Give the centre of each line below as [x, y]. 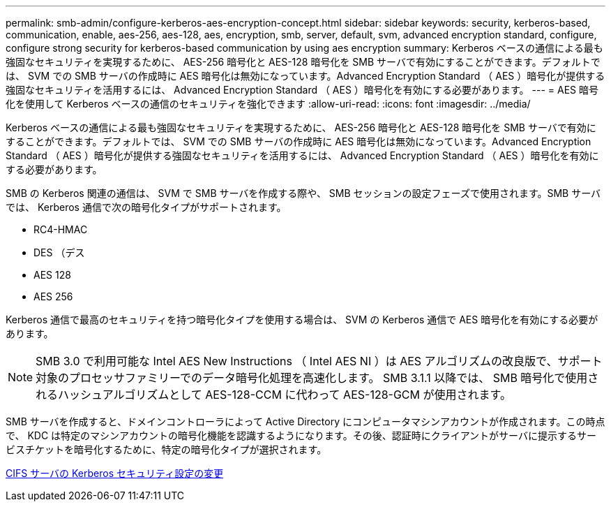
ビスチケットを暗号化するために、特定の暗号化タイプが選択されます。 [166, 449]
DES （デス [59, 252]
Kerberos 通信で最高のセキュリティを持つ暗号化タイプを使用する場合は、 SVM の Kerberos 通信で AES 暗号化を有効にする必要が [302, 319]
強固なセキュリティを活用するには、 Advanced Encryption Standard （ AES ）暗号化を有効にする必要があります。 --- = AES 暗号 [302, 90]
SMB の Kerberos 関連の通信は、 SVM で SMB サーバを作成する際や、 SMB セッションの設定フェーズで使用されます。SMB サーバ [303, 193]
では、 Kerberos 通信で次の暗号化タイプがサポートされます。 [146, 207]
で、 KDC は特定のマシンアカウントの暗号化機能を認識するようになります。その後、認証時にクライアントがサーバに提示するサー [301, 435]
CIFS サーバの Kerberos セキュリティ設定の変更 [115, 473]
